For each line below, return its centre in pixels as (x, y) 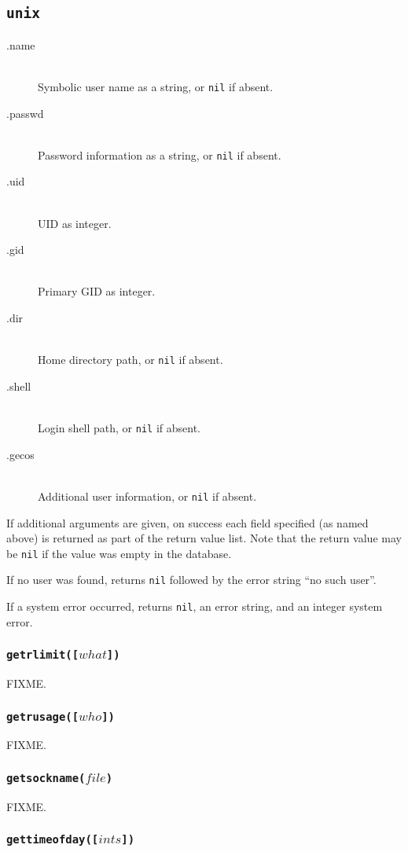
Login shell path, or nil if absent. (119, 428)
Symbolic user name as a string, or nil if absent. (156, 86)
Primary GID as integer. (97, 291)
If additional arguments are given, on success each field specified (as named (187, 522)
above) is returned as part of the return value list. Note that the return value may (204, 538)
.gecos (20, 454)
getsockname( (46, 778)
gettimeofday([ (53, 840)
